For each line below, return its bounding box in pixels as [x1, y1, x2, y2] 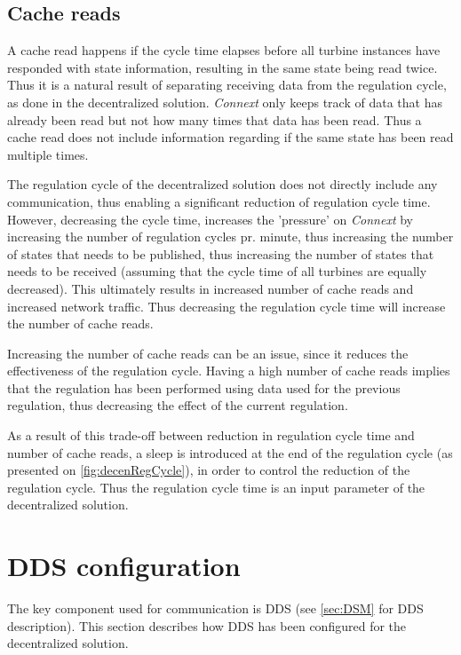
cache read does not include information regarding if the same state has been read [7, 128, 454, 146]
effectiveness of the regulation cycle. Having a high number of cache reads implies [7, 361, 450, 380]
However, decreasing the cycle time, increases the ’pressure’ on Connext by [7, 209, 414, 228]
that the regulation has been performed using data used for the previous [7, 378, 401, 397]
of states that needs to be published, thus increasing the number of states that [7, 244, 434, 263]
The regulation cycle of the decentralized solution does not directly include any [7, 175, 438, 193]
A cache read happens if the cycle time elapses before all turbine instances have [7, 41, 441, 59]
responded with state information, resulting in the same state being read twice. [7, 58, 438, 76]
